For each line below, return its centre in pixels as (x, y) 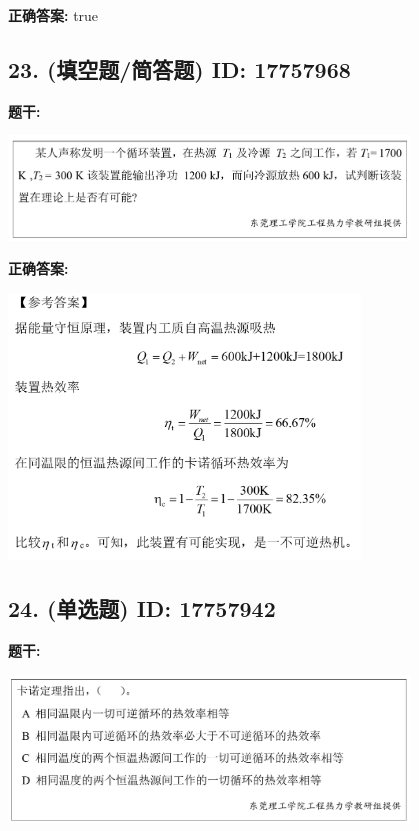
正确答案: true (53, 15)
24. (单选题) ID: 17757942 (142, 608)
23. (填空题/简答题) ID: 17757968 (179, 68)
